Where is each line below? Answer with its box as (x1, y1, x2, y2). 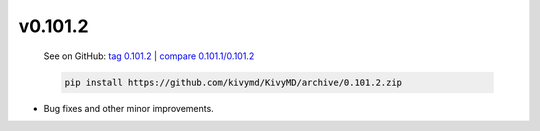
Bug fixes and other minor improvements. (43, 102, 214, 114)
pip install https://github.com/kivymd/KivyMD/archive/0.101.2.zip (64, 76, 403, 88)
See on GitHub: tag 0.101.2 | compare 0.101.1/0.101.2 (43, 50, 255, 62)
